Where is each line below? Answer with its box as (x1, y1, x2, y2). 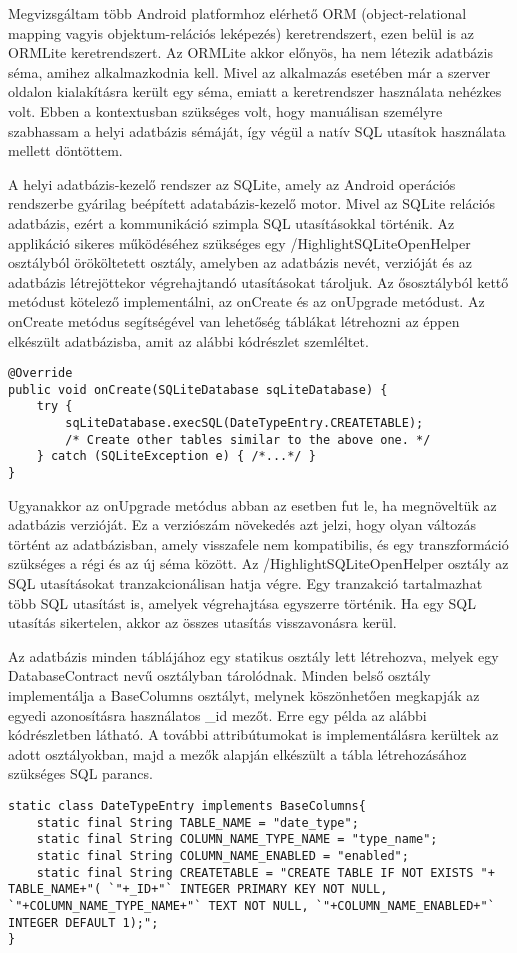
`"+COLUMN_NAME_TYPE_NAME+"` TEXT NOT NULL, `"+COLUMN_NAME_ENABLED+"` (8, 898, 495, 913)
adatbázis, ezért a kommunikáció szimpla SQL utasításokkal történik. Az (8, 212, 455, 233)
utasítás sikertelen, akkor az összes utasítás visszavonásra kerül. (8, 612, 397, 633)
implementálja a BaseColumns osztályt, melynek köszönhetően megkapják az (8, 685, 480, 706)
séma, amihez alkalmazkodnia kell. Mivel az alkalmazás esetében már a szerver (8, 61, 491, 82)
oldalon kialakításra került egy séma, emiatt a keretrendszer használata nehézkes (8, 81, 502, 102)
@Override (8, 366, 73, 381)
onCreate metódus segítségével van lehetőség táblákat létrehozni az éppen (8, 310, 460, 331)
